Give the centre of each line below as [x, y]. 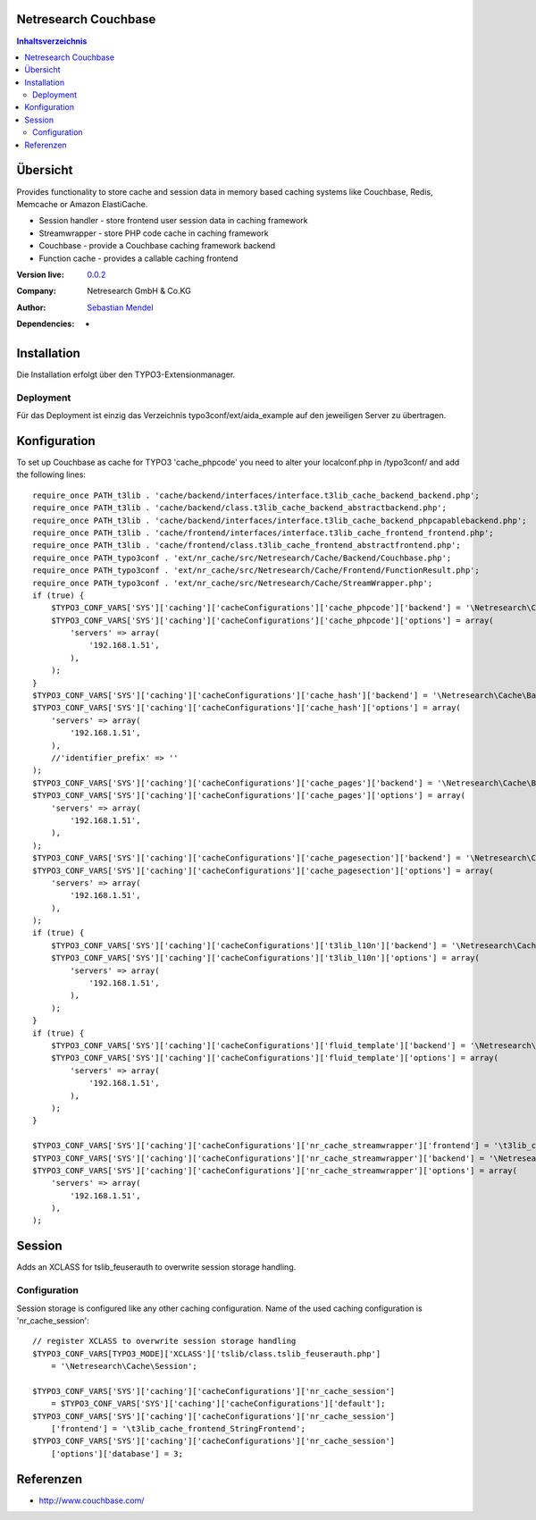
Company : [37, 291]
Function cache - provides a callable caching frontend [138, 258]
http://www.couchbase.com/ [92, 1500]
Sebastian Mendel [120, 307]
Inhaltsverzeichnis [52, 41]
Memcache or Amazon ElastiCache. [82, 204]
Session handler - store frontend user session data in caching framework [173, 221]
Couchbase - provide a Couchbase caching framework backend [157, 246]
